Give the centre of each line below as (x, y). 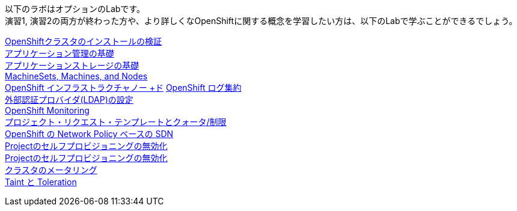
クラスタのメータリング (51, 170)
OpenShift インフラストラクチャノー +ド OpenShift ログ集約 (123, 87)
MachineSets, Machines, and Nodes (76, 76)
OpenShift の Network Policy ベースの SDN (89, 134)
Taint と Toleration (41, 182)
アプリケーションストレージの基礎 (72, 65)
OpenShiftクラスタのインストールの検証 (84, 41)
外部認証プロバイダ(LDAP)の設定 (69, 99)
